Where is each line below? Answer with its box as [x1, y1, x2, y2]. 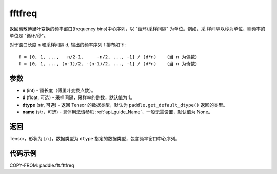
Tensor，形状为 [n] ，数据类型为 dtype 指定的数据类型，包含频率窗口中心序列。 [9, 136, 180, 142]
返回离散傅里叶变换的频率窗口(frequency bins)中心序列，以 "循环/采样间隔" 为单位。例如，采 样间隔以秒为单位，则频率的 [9, 26, 265, 32]
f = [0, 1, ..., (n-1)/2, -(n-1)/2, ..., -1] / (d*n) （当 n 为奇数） [18, 61, 200, 67]
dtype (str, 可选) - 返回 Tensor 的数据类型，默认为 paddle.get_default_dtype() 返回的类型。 [22, 102, 228, 108]
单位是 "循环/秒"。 [9, 32, 49, 38]
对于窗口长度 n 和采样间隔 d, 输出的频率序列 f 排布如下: [9, 42, 126, 48]
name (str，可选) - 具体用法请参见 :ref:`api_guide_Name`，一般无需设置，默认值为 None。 [22, 109, 213, 115]
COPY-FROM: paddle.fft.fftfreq [9, 162, 74, 168]
